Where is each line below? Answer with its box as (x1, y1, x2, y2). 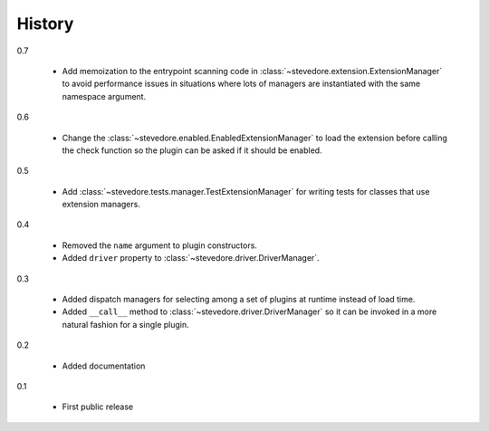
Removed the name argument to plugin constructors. (62, 240, 258, 251)
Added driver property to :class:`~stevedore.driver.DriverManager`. (62, 253, 321, 263)
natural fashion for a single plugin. (62, 319, 189, 330)
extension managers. (62, 199, 140, 210)
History (16, 14, 74, 34)
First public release (62, 401, 134, 412)
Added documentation (62, 360, 146, 371)
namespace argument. (62, 91, 147, 101)
